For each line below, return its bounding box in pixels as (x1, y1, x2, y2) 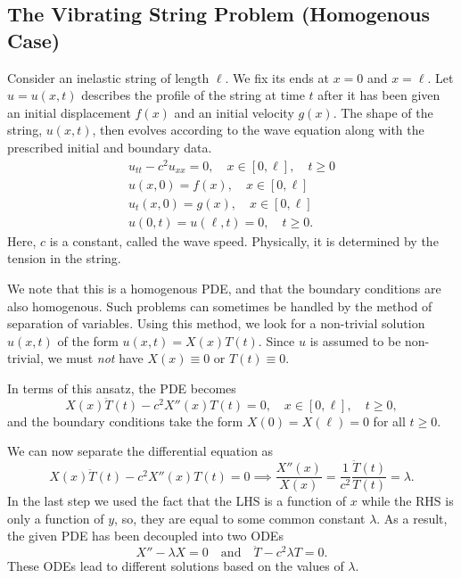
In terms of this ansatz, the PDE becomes (7, 378, 236, 397)
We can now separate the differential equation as (7, 442, 274, 460)
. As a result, (376, 508, 448, 527)
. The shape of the (333, 103, 433, 121)
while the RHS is (361, 491, 454, 510)
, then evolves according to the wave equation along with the (92, 120, 424, 139)
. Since (258, 331, 295, 350)
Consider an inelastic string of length (7, 68, 210, 87)
